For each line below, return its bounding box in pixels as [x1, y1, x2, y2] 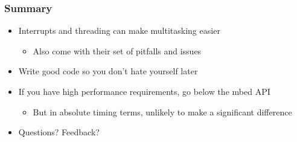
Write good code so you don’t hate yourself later [18, 65, 198, 77]
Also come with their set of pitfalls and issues [33, 44, 202, 57]
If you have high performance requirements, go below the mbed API [18, 85, 270, 97]
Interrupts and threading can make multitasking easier [18, 24, 220, 37]
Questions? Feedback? [18, 126, 100, 138]
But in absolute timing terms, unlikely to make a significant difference [33, 105, 292, 118]
